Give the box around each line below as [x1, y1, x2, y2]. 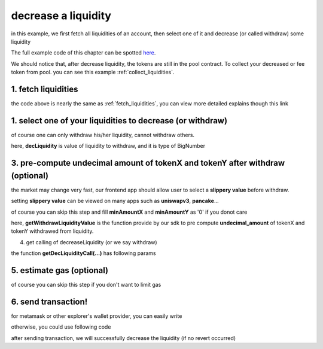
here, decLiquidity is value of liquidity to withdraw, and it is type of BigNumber [11, 142, 206, 150]
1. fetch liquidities [11, 84, 78, 94]
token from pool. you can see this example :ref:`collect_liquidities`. [11, 69, 175, 76]
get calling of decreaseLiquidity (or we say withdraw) [26, 238, 158, 245]
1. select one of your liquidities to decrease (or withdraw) [11, 116, 227, 126]
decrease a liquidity [11, 9, 112, 22]
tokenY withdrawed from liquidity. [11, 227, 94, 235]
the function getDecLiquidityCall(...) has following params [11, 250, 156, 257]
